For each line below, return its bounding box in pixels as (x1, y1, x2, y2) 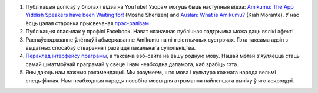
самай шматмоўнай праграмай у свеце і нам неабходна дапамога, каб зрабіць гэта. (25, 60, 238, 67)
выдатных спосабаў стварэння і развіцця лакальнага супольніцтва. (25, 44, 196, 51)
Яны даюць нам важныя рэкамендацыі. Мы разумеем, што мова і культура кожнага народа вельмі (25, 69, 276, 76)
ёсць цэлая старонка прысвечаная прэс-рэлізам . (25, 19, 151, 26)
